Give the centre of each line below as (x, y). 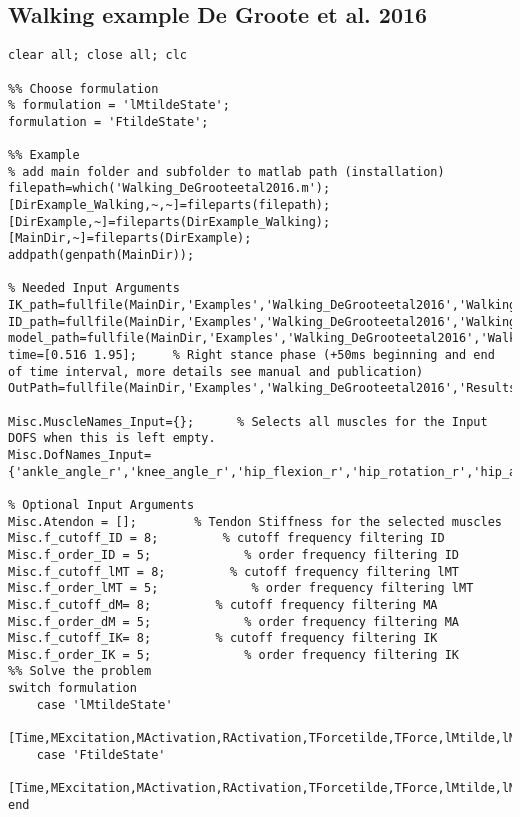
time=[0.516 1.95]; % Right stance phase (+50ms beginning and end (251, 355)
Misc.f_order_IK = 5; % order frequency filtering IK (234, 654)
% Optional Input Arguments (101, 504)
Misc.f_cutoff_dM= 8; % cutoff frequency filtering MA (223, 604)
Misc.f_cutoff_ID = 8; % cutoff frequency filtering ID (226, 538)
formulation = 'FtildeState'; (108, 121)
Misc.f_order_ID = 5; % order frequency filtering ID (234, 554)
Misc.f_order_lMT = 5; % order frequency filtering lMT (241, 588)
